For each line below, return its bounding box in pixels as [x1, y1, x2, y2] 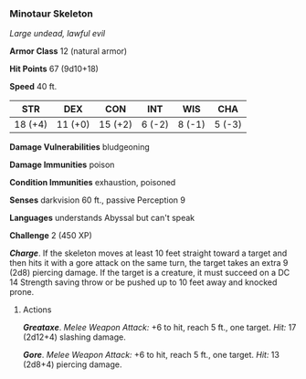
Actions [22, 304, 52, 315]
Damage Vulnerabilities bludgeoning [9, 142, 151, 153]
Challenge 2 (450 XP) [9, 230, 93, 241]
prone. [9, 287, 35, 298]
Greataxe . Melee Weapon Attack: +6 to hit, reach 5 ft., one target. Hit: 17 [22, 322, 297, 333]
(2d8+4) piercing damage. [22, 359, 122, 370]
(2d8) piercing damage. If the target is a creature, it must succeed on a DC [9, 268, 290, 279]
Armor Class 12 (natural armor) [9, 46, 128, 57]
